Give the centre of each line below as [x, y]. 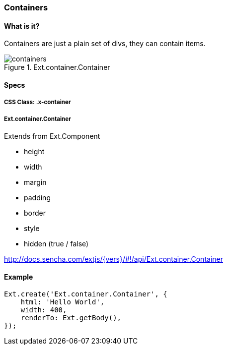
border [35, 213]
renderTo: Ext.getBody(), [71, 318]
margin [35, 182]
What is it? [22, 26]
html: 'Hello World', [63, 302]
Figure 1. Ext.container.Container [57, 67]
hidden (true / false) [56, 244]
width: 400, [44, 310]
